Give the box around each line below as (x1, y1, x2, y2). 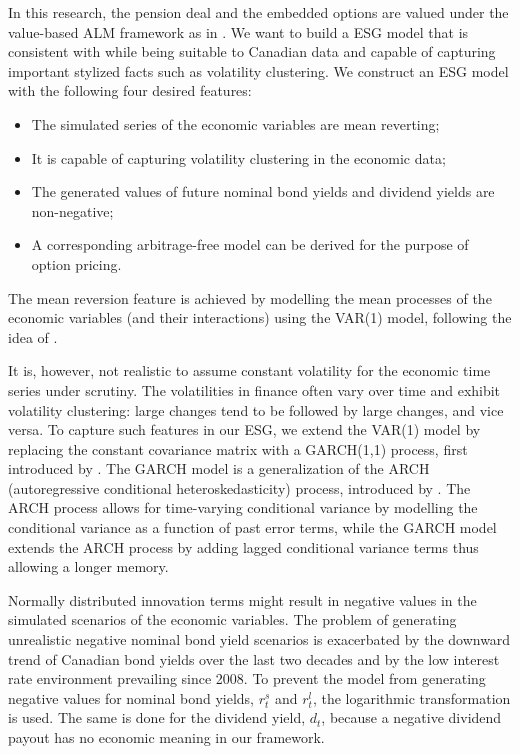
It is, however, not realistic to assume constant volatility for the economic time (8, 360, 491, 381)
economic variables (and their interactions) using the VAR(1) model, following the (8, 307, 512, 328)
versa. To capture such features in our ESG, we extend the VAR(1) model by (8, 419, 481, 440)
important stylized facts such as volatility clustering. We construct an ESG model (8, 60, 509, 81)
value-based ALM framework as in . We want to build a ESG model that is (8, 21, 469, 42)
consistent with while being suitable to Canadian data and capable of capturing (8, 41, 496, 62)
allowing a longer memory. (8, 556, 169, 577)
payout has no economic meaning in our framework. (8, 727, 325, 747)
